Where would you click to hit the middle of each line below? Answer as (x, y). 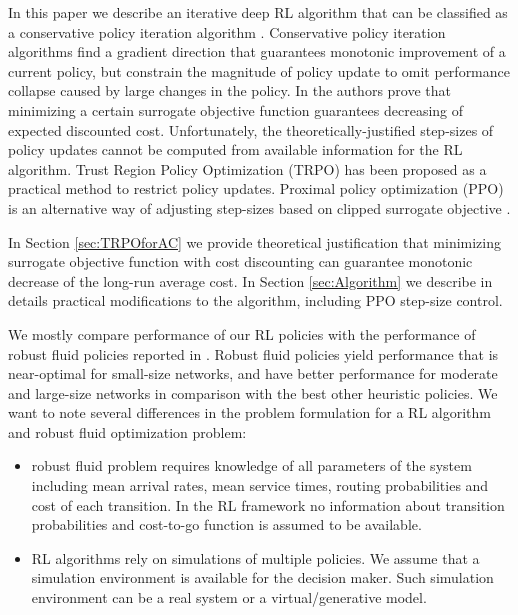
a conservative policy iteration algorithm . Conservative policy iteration (227, 31)
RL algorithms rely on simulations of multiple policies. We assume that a (255, 557)
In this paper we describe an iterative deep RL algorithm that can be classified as (258, 12)
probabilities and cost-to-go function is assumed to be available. (226, 524)
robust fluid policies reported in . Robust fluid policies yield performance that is (253, 353)
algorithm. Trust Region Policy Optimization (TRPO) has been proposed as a (247, 168)
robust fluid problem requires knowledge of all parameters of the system (251, 465)
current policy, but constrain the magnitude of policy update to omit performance (259, 70)
